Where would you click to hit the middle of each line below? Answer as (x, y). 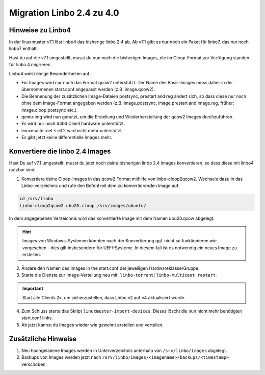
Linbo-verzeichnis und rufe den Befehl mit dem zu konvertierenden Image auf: (101, 186)
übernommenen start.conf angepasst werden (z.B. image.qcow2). (88, 89)
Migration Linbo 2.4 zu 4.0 (64, 13)
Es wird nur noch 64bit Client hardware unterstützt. (73, 124)
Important (33, 288)
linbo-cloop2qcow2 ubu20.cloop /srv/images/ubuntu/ (83, 205)
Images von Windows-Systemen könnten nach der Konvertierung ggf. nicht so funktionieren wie (119, 241)
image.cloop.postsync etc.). (50, 110)
